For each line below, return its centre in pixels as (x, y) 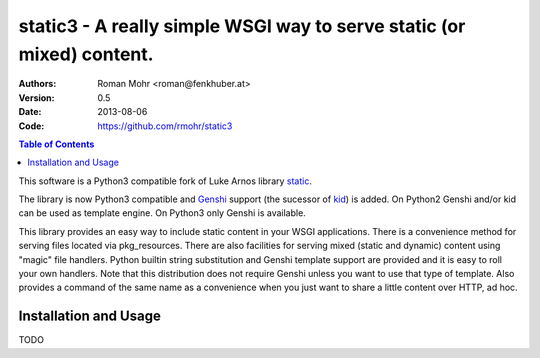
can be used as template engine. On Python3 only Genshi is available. (162, 213)
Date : (30, 112)
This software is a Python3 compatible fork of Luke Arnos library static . (165, 181)
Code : (31, 126)
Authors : (37, 84)
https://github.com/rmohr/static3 (165, 126)
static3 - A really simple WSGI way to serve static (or (242, 26)
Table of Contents (56, 144)
